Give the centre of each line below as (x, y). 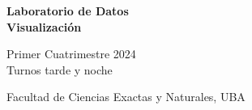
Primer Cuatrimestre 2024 (71, 54)
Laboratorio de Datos (68, 11)
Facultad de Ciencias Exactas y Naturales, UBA (126, 97)
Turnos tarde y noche (60, 69)
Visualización (44, 26)
